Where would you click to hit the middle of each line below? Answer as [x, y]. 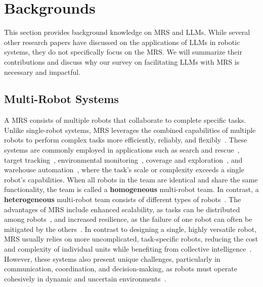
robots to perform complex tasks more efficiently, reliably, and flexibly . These [126, 140]
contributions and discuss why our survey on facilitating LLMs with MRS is [122, 61]
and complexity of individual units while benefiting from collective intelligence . [128, 249]
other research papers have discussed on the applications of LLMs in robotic [122, 42]
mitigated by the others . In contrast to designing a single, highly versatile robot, [130, 229]
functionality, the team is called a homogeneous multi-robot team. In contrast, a [131, 189]
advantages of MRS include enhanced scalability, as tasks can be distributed [122, 209]
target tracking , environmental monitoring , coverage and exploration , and [123, 159]
